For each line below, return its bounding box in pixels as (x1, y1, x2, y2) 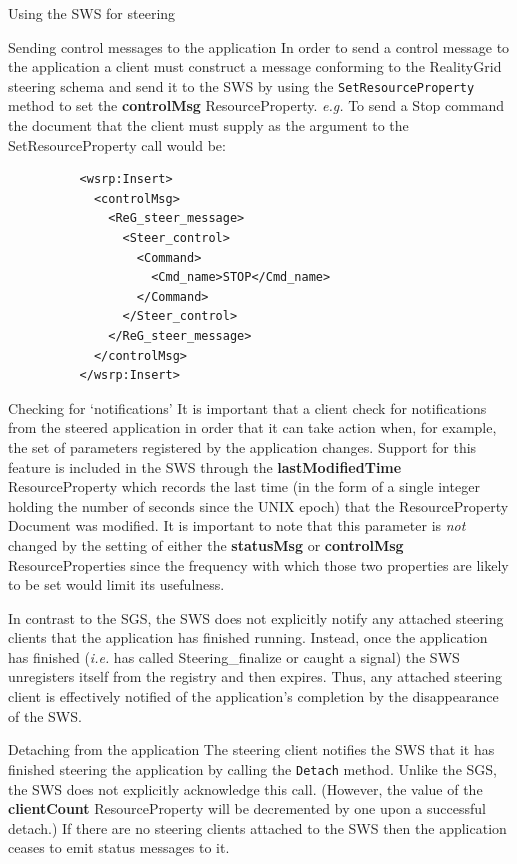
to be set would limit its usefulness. (8, 574, 225, 595)
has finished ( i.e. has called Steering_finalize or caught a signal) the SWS (8, 646, 460, 667)
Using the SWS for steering (8, 3, 176, 23)
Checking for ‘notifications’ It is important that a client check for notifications (8, 397, 487, 418)
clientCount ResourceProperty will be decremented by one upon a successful (8, 798, 486, 819)
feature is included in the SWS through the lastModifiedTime (8, 456, 402, 477)
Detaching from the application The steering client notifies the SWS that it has (8, 739, 495, 760)
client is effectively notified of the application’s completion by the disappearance (8, 686, 499, 707)
